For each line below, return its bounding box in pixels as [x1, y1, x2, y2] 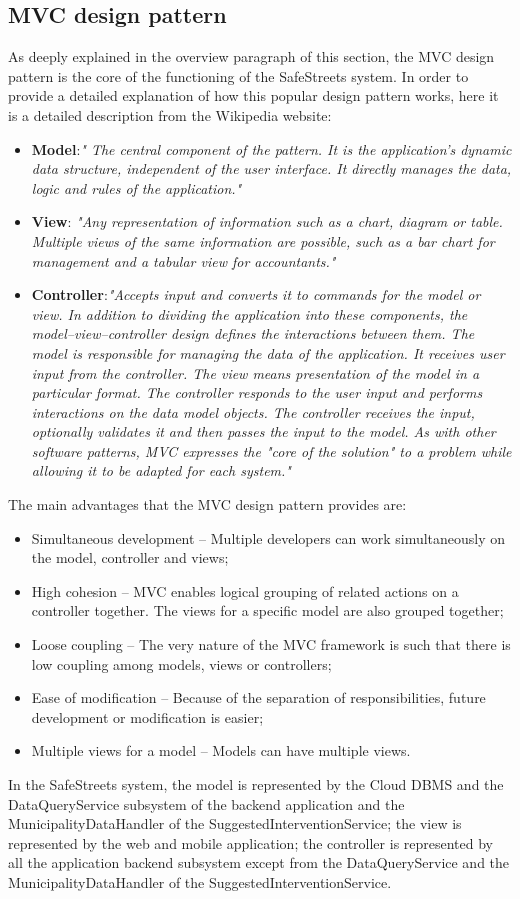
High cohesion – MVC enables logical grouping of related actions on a [31, 580, 459, 601]
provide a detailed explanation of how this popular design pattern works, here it [8, 85, 499, 106]
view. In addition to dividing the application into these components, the [31, 303, 468, 324]
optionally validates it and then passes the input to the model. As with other [31, 421, 496, 442]
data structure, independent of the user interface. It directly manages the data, [31, 158, 512, 179]
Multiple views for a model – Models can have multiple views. [31, 740, 411, 761]
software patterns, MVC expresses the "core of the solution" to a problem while [31, 440, 512, 461]
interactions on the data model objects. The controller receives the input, [31, 401, 475, 422]
